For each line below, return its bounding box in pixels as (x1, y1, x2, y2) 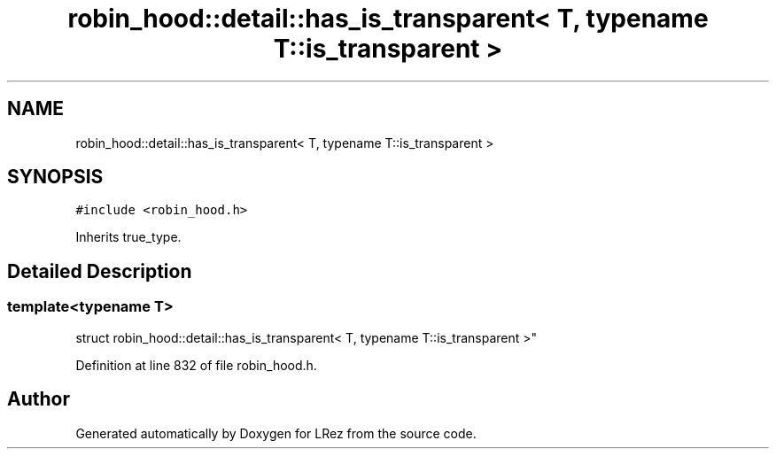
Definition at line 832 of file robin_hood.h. (75, 357, 317, 373)
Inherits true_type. (75, 229, 182, 245)
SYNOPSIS (7, 166, 104, 189)
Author (7, 388, 70, 411)
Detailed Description (7, 259, 192, 282)
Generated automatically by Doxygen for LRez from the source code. (75, 425, 477, 441)
